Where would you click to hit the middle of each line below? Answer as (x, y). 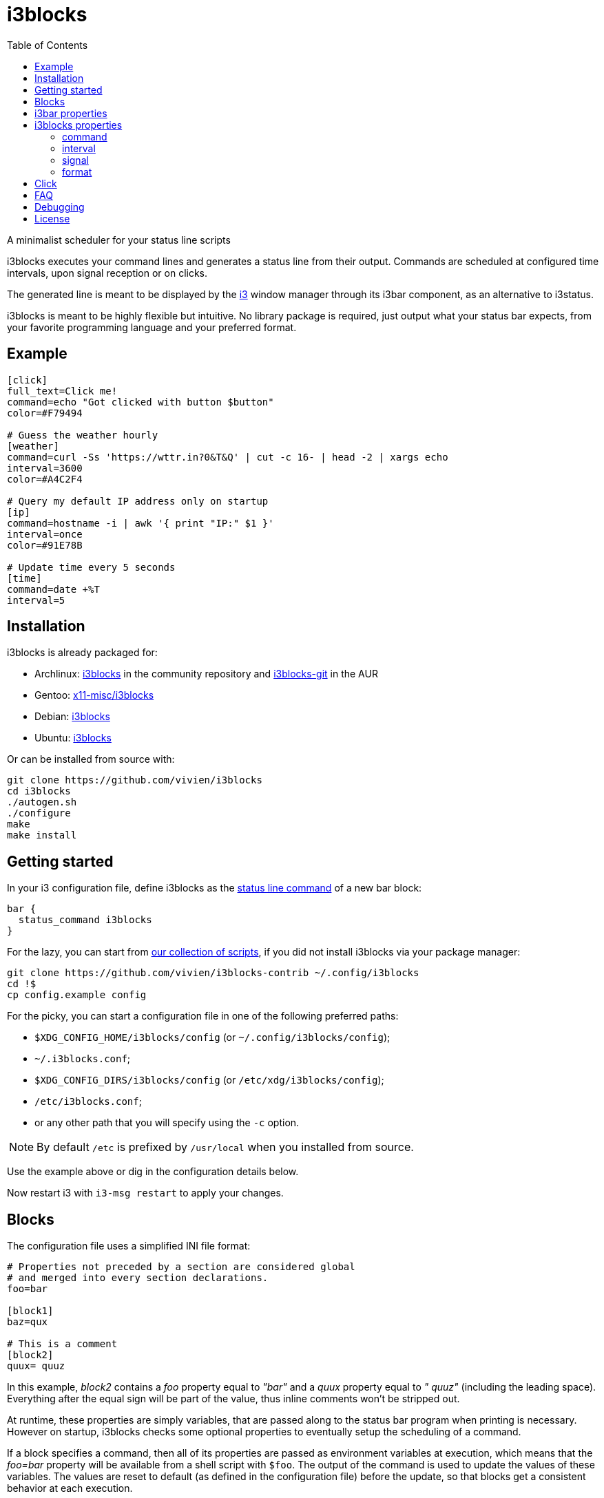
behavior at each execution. (70, 1488)
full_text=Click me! (62, 391)
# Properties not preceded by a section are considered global (181, 1267)
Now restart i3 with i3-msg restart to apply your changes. (145, 1193)
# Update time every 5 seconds (91, 567)
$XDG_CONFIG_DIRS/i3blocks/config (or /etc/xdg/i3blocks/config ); (209, 1080)
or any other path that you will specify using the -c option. (167, 1123)
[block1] (30, 1311)
